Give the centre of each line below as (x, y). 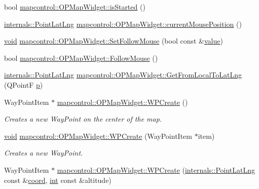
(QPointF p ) (24, 84)
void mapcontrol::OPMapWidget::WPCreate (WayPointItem (98, 136)
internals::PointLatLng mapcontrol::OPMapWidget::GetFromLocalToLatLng (123, 75)
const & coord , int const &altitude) (58, 180)
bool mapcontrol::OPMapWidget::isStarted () (75, 7)
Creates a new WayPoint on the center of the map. (83, 119)
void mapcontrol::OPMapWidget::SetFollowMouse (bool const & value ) (114, 41)
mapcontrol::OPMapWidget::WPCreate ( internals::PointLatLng (156, 169)
